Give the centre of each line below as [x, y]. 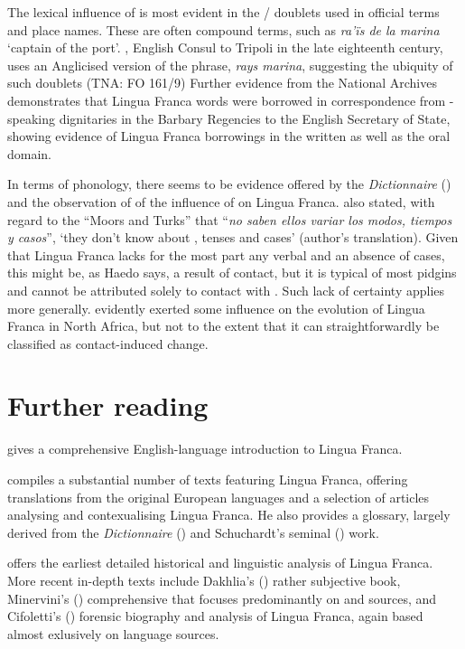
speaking [31, 118]
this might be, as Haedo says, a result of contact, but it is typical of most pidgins [232, 273]
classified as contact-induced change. [108, 343]
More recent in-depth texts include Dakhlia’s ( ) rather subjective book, [204, 580]
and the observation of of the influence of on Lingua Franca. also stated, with [221, 201]
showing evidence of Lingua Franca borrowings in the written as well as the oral [229, 136]
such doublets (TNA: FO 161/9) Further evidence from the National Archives [222, 83]
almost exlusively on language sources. [113, 633]
